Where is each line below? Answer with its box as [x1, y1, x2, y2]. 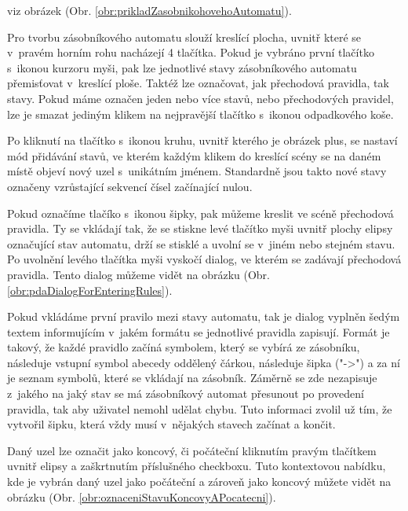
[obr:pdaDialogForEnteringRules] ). [7, 281, 173, 298]
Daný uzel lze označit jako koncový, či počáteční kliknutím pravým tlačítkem [7, 442, 377, 458]
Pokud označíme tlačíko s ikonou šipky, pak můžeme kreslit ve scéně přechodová [7, 204, 394, 221]
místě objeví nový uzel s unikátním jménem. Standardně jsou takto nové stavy [7, 163, 387, 179]
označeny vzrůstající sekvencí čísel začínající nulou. [7, 178, 253, 194]
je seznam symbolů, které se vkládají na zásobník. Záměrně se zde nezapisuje [7, 369, 377, 386]
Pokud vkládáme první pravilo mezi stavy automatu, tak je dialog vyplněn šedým [7, 308, 400, 325]
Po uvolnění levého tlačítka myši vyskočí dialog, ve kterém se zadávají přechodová [7, 251, 402, 267]
